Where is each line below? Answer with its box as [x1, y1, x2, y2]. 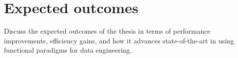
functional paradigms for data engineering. [4, 45, 132, 55]
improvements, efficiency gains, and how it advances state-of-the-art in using [4, 35, 234, 45]
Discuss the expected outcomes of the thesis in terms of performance [4, 26, 210, 36]
